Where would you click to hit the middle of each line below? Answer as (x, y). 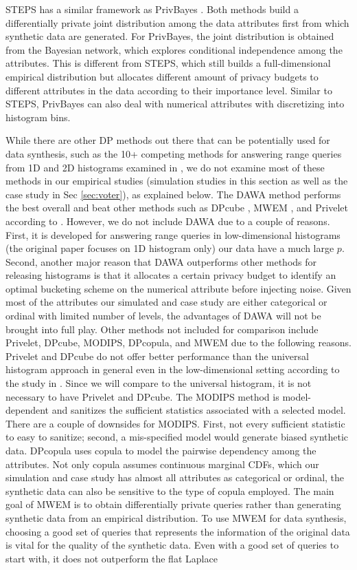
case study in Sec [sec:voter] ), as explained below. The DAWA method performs (173, 194)
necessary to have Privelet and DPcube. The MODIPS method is (142, 396)
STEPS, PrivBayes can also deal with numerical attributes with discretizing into (175, 104)
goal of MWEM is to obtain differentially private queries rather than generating (173, 504)
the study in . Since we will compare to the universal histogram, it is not (159, 383)
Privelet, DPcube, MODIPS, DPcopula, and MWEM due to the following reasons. (178, 342)
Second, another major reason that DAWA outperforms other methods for (161, 261)
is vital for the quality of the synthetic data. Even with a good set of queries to (172, 545)
